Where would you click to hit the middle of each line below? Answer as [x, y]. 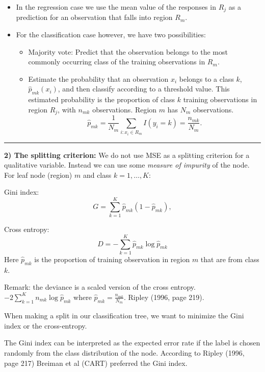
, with [67, 109]
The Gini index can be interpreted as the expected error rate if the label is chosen [132, 343]
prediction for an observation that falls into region [94, 17]
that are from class [230, 259]
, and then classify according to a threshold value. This [144, 89]
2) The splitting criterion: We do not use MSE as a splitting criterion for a [127, 155]
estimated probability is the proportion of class [102, 99]
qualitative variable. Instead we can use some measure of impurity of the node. [127, 165]
